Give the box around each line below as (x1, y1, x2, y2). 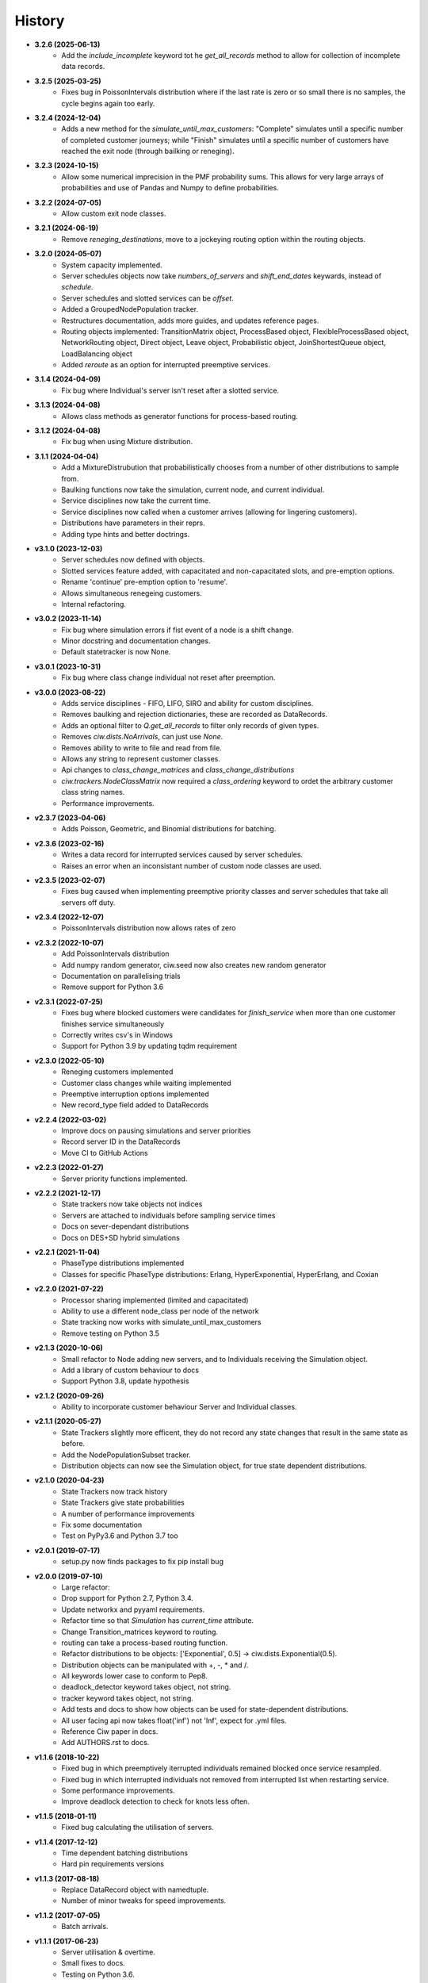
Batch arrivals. (61, 1922, 109, 1931)
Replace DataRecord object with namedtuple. (61, 1885, 209, 1895)
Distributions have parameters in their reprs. (61, 518, 205, 527)
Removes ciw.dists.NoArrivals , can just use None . (61, 732, 224, 742)
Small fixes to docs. (61, 1958, 126, 1968)
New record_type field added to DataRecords (61, 1100, 209, 1110)
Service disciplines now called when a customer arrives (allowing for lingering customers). (61, 507, 357, 516)
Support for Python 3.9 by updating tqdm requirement (61, 1041, 238, 1051)
